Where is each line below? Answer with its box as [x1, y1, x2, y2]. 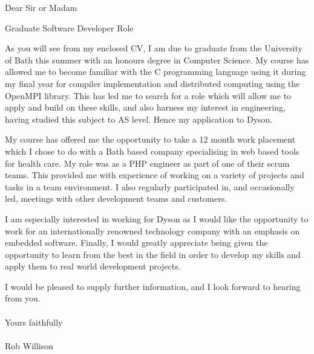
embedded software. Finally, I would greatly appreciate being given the [5, 236, 268, 249]
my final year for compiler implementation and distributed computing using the [5, 77, 300, 89]
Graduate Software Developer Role [5, 21, 134, 34]
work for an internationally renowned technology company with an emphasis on [5, 224, 300, 237]
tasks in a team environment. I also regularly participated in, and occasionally [5, 180, 295, 193]
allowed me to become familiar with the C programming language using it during [5, 65, 306, 78]
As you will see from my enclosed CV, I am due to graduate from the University [5, 42, 303, 54]
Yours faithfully [5, 315, 63, 328]
